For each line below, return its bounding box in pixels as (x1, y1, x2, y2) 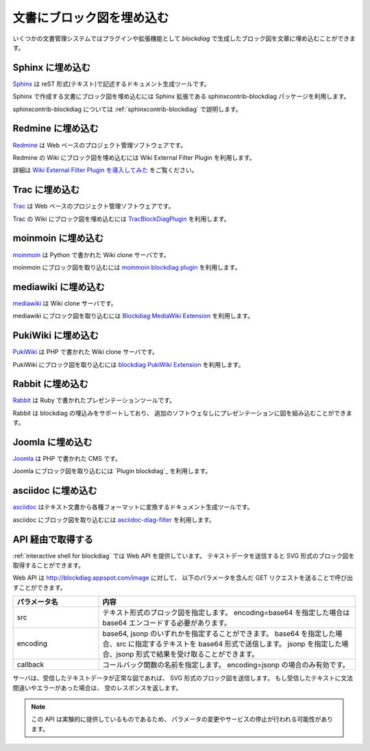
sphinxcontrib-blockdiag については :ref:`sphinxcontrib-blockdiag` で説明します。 (12, 105, 243, 113)
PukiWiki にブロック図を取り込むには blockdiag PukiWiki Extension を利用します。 (12, 360, 245, 368)
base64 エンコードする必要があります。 (102, 618, 232, 628)
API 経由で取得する (12, 534, 94, 545)
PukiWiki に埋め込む (12, 330, 99, 342)
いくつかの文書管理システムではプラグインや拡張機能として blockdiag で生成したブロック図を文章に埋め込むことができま (12, 34, 356, 43)
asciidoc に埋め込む (12, 485, 97, 497)
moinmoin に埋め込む (12, 233, 104, 244)
